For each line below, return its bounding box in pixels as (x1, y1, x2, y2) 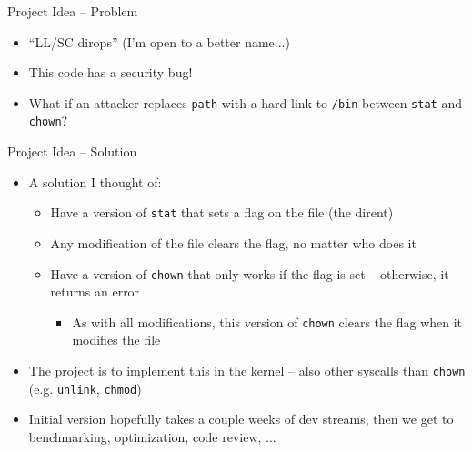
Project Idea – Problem (7, 2, 138, 20)
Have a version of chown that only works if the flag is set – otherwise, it (50, 264, 449, 283)
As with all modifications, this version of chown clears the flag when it (72, 312, 463, 331)
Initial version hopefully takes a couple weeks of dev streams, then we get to (28, 409, 454, 428)
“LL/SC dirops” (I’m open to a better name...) (28, 32, 290, 51)
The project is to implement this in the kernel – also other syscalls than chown (28, 361, 466, 380)
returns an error (50, 282, 140, 301)
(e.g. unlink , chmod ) (28, 378, 142, 397)
